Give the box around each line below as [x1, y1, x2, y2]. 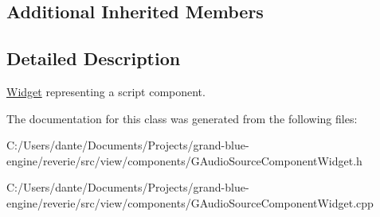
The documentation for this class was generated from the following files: [6, 110, 358, 126]
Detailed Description [6, 46, 181, 71]
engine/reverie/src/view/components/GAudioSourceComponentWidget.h [6, 152, 362, 169]
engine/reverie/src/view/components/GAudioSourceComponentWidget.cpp [6, 194, 374, 211]
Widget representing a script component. [6, 83, 206, 99]
